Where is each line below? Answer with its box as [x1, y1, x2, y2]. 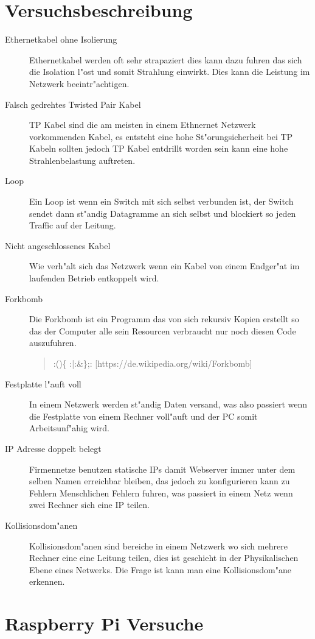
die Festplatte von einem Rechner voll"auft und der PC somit [29, 409, 258, 422]
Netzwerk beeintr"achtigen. [29, 77, 130, 90]
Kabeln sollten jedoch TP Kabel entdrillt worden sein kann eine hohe [29, 142, 288, 155]
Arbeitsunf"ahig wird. [29, 422, 109, 434]
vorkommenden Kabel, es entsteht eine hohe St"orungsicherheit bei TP [29, 130, 293, 143]
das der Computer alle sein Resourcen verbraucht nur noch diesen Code [29, 324, 296, 337]
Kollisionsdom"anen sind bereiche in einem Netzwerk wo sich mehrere [29, 539, 288, 552]
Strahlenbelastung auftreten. [29, 154, 136, 166]
